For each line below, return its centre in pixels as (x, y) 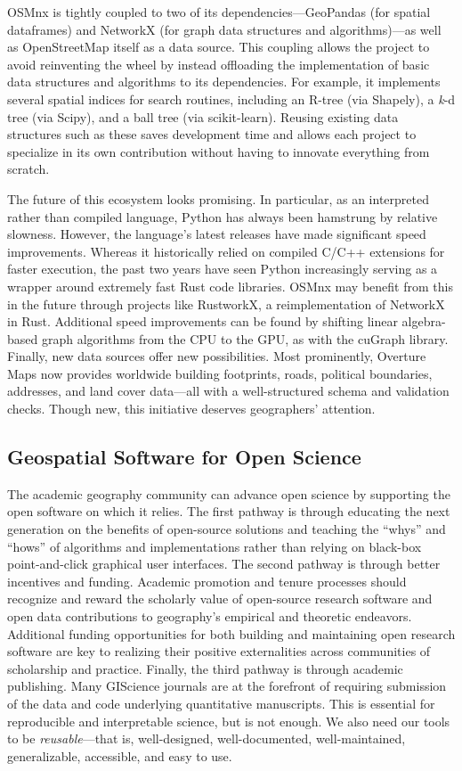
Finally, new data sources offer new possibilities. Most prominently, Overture (217, 356)
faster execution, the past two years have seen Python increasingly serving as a (223, 269)
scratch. (28, 169)
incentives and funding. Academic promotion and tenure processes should (207, 581)
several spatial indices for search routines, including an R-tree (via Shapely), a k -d (231, 98)
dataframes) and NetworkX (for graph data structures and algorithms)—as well (224, 29)
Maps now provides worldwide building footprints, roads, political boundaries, (220, 373)
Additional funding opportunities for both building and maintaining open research (231, 633)
